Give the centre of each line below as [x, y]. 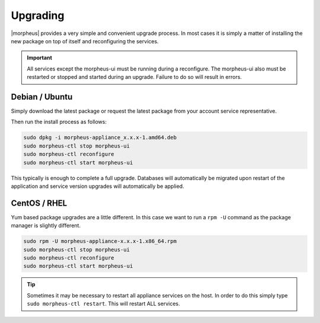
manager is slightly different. [46, 226]
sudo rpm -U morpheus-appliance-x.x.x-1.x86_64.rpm [100, 241]
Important [40, 58]
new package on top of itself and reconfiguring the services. [85, 41]
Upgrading [38, 15]
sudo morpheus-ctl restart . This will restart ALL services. [103, 304]
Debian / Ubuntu [42, 97]
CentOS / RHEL [39, 203]
